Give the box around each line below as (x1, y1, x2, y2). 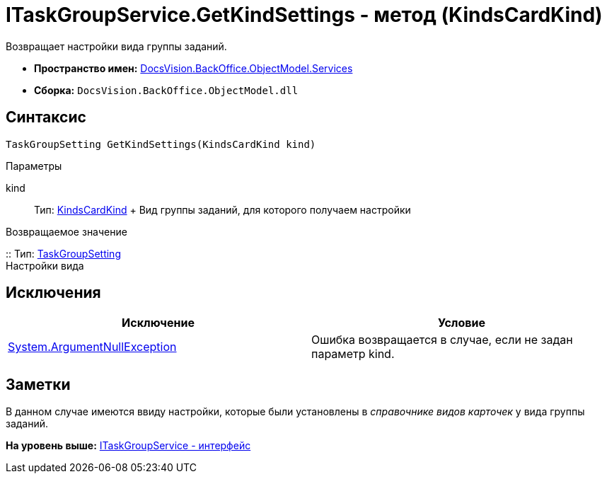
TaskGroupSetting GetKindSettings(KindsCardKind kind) (6, 138, 316, 150)
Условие (438, 316, 485, 330)
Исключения (6, 284, 101, 302)
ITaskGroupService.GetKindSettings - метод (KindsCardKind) (6, 3, 603, 27)
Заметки (6, 375, 71, 393)
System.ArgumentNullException (8, 340, 177, 354)
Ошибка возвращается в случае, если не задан (311, 333, 573, 347)
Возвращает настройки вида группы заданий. (6, 40, 227, 52)
